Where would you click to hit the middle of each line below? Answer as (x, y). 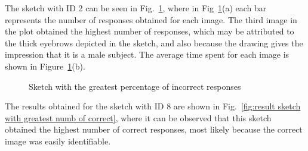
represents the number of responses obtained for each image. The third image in (151, 19)
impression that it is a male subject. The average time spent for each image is (147, 54)
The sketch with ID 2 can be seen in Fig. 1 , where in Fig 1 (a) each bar (136, 8)
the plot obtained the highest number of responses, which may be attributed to (150, 31)
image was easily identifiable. (58, 141)
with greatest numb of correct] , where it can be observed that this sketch (138, 117)
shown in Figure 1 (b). (45, 66)
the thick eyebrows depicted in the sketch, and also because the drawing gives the (154, 43)
